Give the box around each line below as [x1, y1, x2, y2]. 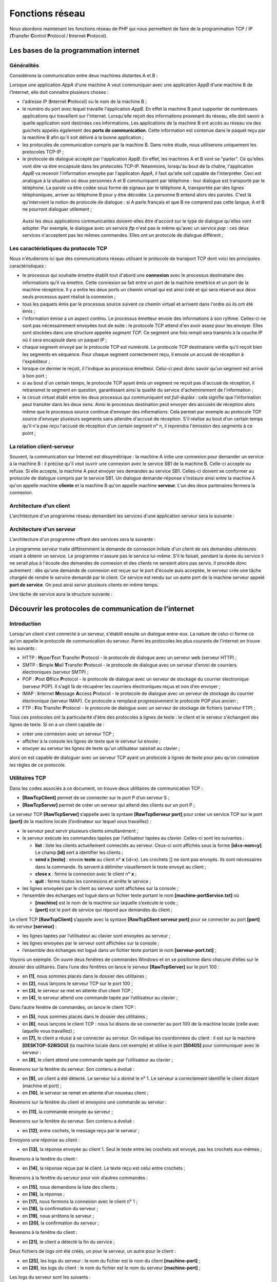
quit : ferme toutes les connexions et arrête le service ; [35, 878, 151, 884]
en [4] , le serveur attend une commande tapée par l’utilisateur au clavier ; [22, 995, 178, 1001]
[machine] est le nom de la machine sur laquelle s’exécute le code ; [35, 899, 178, 906]
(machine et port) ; [22, 1083, 62, 1089]
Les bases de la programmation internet [9, 46, 140, 55]
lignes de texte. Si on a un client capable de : [9, 721, 105, 728]
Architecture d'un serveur [9, 526, 76, 533]
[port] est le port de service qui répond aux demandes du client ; [35, 907, 173, 913]
